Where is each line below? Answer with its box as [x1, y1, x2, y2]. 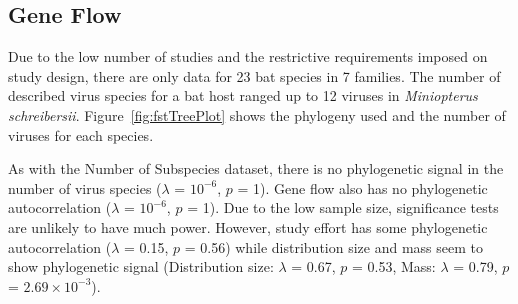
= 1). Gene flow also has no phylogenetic [237, 177, 488, 198]
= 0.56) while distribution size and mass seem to [184, 236, 483, 257]
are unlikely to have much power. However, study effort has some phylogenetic [8, 216, 488, 237]
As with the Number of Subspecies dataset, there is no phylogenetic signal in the [8, 158, 504, 179]
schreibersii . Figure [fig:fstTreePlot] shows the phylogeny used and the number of [8, 104, 506, 125]
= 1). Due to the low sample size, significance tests [187, 197, 499, 218]
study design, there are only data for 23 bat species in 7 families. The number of [8, 65, 501, 86]
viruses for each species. [8, 124, 154, 145]
